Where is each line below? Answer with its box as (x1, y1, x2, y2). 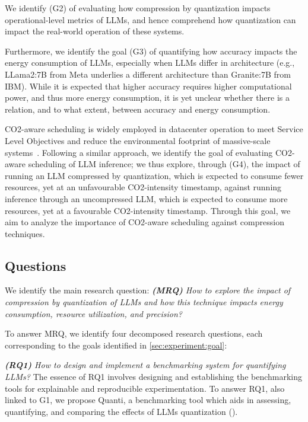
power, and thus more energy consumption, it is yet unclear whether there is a (5, 91, 290, 104)
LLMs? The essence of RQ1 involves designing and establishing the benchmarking (5, 370, 303, 383)
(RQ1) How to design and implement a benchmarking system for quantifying (5, 359, 286, 371)
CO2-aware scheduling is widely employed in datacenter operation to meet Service (5, 123, 303, 135)
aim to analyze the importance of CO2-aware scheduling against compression (5, 216, 284, 228)
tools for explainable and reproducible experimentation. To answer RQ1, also (5, 382, 285, 394)
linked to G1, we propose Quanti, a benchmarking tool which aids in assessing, (5, 394, 291, 406)
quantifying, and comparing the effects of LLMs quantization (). (5, 405, 238, 417)
